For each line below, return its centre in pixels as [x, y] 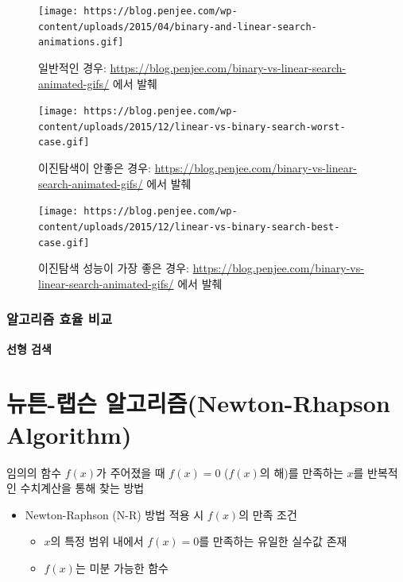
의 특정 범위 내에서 [97, 541]
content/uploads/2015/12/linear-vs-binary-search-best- [189, 227]
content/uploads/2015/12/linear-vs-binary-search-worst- [192, 127]
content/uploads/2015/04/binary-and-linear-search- [178, 27]
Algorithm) [69, 434]
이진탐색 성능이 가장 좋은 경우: [114, 268]
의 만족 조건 [268, 514]
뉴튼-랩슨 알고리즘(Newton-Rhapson [198, 403]
